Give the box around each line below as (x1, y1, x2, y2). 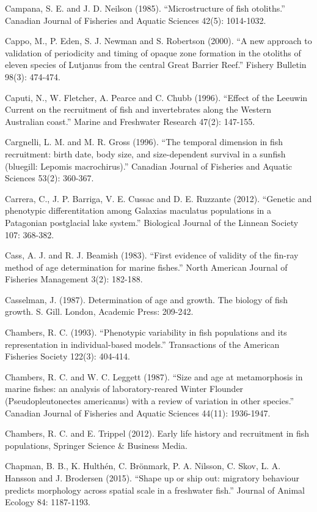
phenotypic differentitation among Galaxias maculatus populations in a (5, 204, 271, 217)
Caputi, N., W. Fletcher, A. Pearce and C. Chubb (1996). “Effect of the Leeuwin (5, 91, 308, 104)
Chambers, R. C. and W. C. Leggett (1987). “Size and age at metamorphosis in (5, 370, 303, 383)
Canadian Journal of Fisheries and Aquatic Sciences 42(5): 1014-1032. (5, 13, 266, 26)
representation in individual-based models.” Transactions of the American (5, 337, 280, 350)
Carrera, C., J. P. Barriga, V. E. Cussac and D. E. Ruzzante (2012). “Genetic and (5, 192, 312, 205)
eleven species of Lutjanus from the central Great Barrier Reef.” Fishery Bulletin (5, 58, 307, 71)
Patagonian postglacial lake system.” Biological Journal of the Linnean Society (5, 216, 299, 228)
